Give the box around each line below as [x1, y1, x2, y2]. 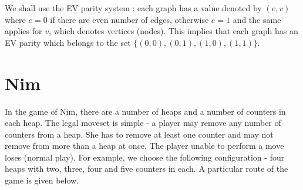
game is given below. [5, 174, 79, 186]
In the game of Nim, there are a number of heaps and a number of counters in [5, 105, 286, 117]
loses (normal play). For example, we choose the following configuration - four [5, 151, 285, 163]
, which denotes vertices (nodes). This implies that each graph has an [48, 25, 298, 37]
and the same [233, 13, 281, 25]
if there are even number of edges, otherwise [50, 13, 209, 25]
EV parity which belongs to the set [5, 36, 131, 48]
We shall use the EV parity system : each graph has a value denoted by [5, 2, 262, 14]
